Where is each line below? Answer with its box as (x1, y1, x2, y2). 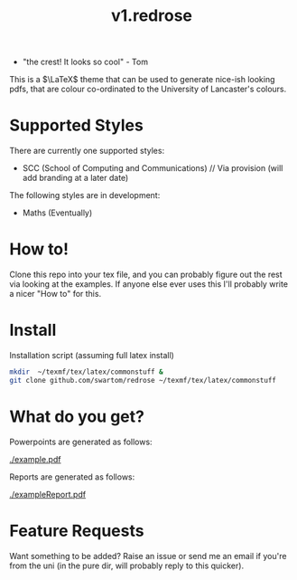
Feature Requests (9, 520, 144, 541)
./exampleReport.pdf (9, 489, 87, 499)
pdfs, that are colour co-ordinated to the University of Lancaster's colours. (9, 83, 287, 95)
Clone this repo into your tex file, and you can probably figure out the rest (9, 269, 283, 280)
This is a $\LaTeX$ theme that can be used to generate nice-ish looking (9, 74, 275, 85)
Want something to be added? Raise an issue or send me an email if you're (9, 550, 287, 561)
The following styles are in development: (9, 190, 161, 201)
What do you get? (9, 406, 144, 426)
